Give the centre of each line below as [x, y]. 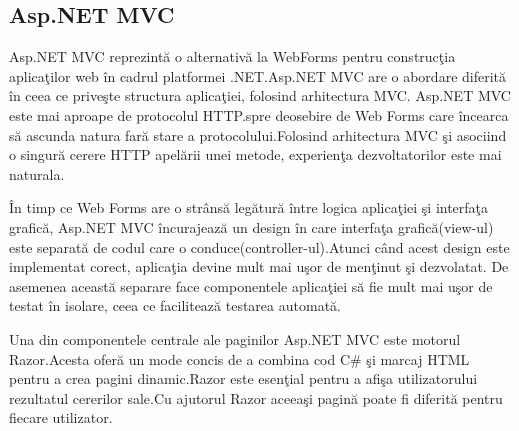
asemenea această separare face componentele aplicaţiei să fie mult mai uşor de [251, 285]
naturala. [37, 173]
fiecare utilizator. [61, 417]
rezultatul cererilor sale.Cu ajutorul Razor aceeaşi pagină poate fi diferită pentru [256, 397]
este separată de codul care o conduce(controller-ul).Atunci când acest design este [259, 246]
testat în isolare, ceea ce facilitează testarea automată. [175, 305]
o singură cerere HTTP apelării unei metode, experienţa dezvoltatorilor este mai [255, 154]
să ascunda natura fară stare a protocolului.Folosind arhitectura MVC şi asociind [258, 134]
